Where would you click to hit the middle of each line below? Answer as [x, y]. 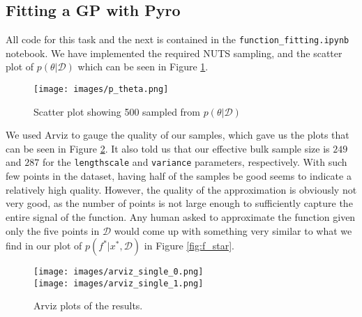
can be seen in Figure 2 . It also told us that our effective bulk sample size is [168, 148]
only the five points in [53, 230]
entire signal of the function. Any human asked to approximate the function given [181, 216]
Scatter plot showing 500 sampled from [117, 111]
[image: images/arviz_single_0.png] [119, 272]
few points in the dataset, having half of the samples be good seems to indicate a [179, 176]
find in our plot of [44, 246]
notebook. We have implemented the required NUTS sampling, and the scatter [174, 53]
